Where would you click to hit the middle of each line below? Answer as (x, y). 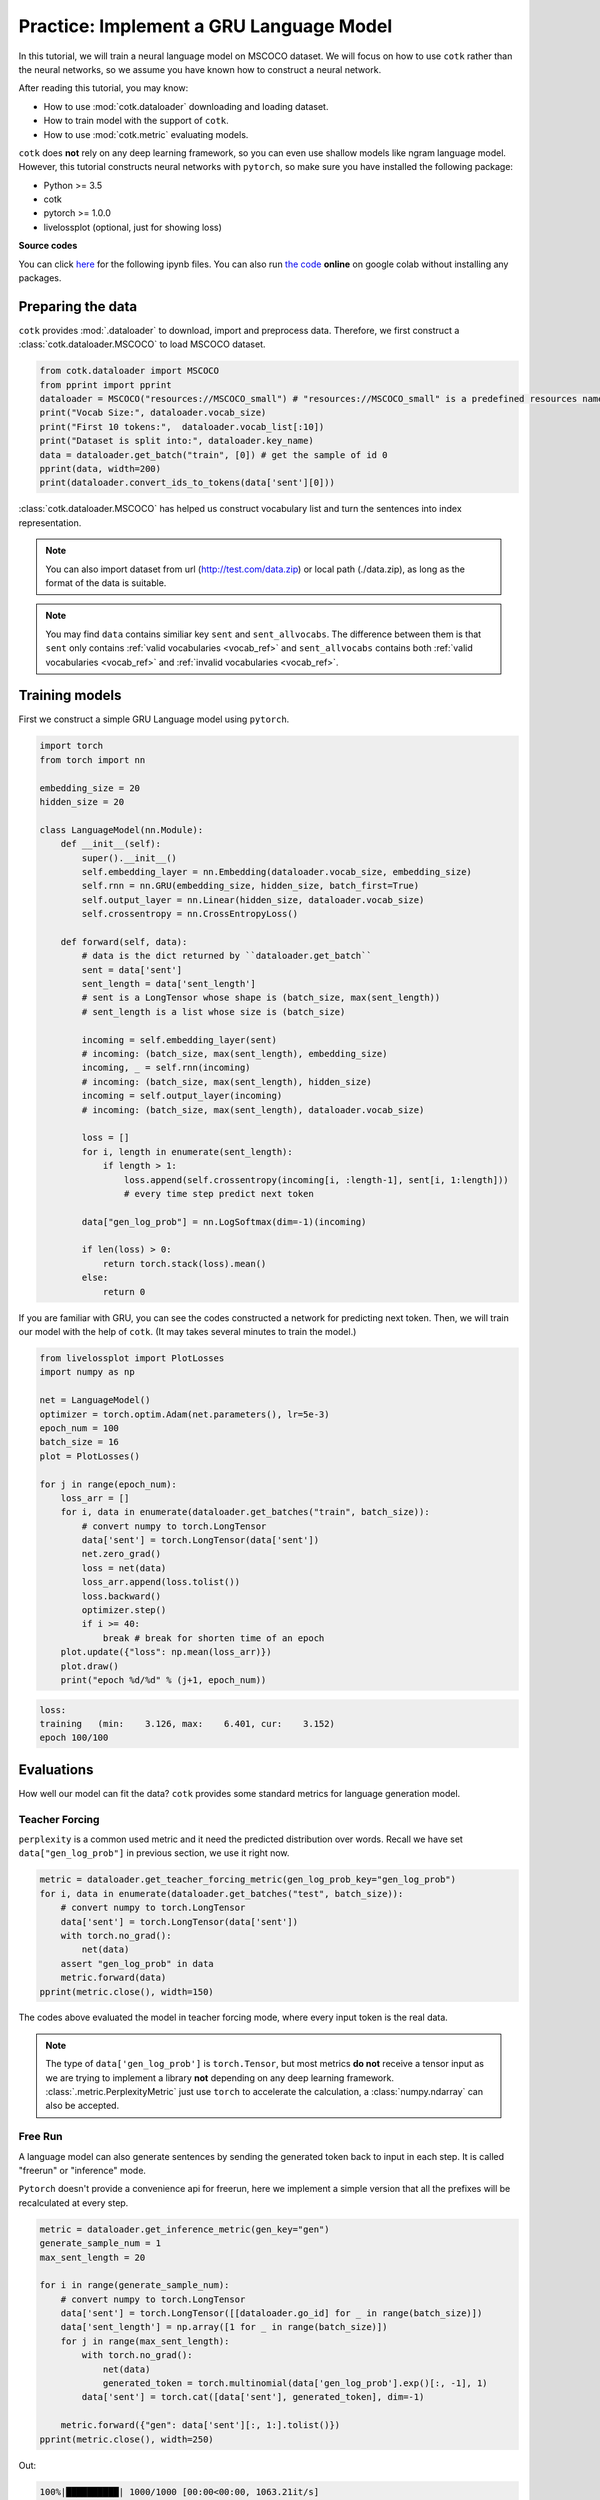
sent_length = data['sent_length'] (169, 984)
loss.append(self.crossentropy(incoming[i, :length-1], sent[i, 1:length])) (316, 1179)
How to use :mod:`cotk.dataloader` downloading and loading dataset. (186, 106)
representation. (50, 522)
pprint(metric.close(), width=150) (126, 1991)
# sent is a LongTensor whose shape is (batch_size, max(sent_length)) (261, 998)
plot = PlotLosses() (89, 1456)
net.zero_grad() (121, 1554)
